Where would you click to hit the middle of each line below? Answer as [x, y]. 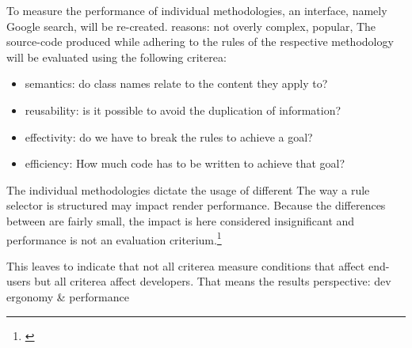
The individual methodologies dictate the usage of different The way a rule [188, 189]
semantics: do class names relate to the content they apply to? [176, 83]
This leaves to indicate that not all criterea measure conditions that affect [186, 265]
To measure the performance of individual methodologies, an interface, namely [197, 10]
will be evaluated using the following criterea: [116, 57]
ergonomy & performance [68, 296]
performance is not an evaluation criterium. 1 [114, 238]
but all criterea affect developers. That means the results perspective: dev [213, 281]
